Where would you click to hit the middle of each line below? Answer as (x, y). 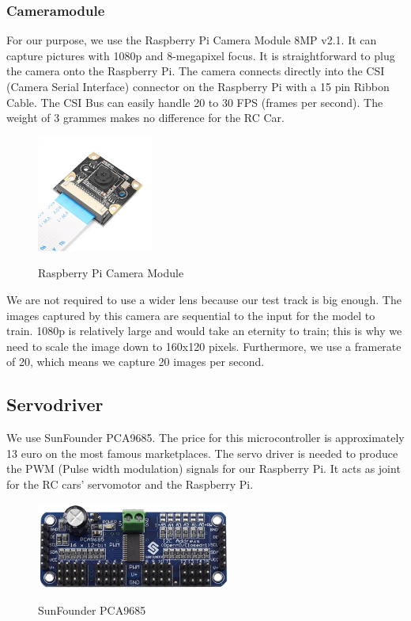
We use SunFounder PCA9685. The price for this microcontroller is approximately (205, 438)
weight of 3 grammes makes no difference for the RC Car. (145, 118)
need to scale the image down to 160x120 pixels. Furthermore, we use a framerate (204, 346)
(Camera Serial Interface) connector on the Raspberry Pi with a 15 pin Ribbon (198, 86)
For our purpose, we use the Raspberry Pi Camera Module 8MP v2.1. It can (192, 40)
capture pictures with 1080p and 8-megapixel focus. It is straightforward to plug (201, 55)
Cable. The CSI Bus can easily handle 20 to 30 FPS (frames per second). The (195, 102)
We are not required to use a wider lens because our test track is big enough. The (204, 299)
